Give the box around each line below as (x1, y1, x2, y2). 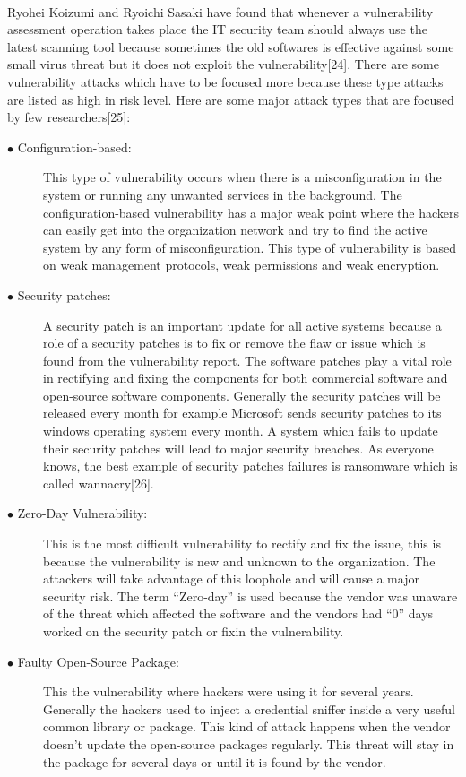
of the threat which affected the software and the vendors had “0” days (43, 604, 434, 623)
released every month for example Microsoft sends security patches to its (43, 403, 442, 422)
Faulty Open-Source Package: (17, 652, 179, 670)
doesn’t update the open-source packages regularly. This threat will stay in (43, 734, 454, 753)
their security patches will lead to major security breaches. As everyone (43, 438, 434, 457)
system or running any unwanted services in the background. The (43, 185, 402, 203)
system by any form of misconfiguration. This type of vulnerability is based (43, 237, 457, 256)
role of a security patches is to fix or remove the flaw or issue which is (43, 333, 426, 352)
